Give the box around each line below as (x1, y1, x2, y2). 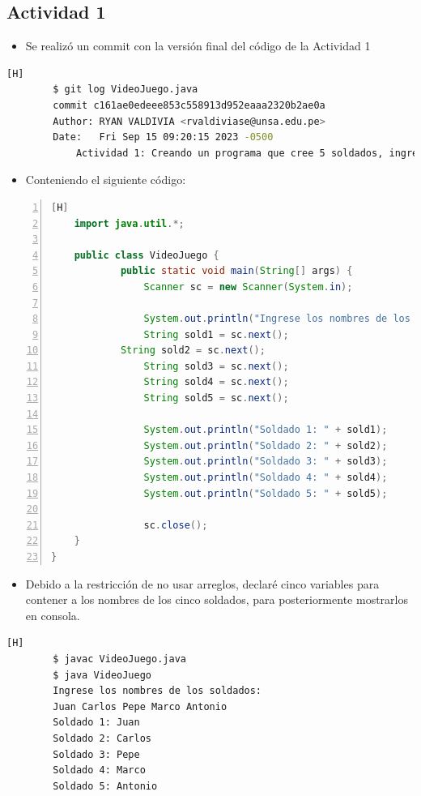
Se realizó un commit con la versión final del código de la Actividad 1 (25, 37, 371, 54)
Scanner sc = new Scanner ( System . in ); (143, 280, 353, 293)
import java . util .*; (74, 217, 185, 229)
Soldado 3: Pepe (53, 748, 140, 760)
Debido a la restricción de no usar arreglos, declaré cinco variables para (25, 575, 380, 592)
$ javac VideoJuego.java (53, 653, 186, 665)
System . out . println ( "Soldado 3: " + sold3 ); (143, 456, 388, 468)
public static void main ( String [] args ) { (120, 265, 353, 277)
